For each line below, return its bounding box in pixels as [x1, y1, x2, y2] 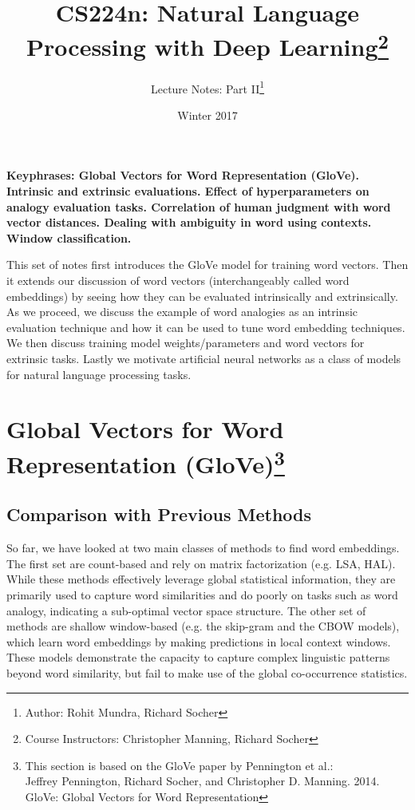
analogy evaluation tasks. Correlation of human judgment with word [6, 198, 391, 215]
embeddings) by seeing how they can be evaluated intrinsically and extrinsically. [6, 287, 398, 304]
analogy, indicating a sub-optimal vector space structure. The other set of [6, 602, 366, 618]
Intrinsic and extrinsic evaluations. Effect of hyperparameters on [6, 183, 370, 200]
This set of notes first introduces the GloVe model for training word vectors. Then [6, 256, 409, 273]
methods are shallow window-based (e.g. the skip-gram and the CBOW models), [6, 618, 400, 634]
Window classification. [6, 229, 132, 246]
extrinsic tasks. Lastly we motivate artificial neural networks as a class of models [6, 350, 401, 367]
